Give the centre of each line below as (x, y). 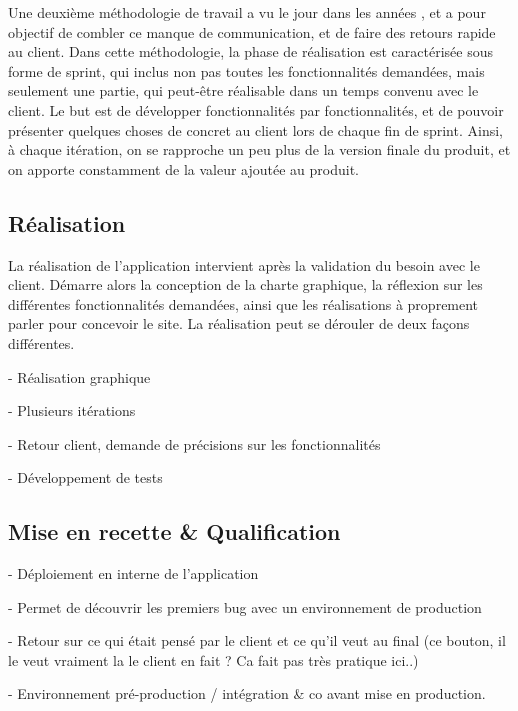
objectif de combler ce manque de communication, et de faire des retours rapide (252, 31)
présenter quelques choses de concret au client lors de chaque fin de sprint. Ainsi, (255, 129)
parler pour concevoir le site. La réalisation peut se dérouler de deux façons (239, 323)
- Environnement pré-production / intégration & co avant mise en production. (247, 693)
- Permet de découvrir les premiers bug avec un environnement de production (245, 606)
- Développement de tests (85, 477)
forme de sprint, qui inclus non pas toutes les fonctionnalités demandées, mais (246, 70)
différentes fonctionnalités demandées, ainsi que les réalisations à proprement (243, 303)
